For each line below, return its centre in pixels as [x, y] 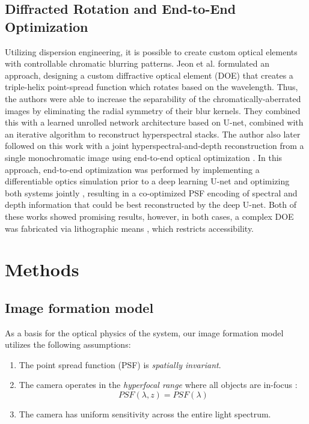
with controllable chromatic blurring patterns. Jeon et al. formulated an [137, 63]
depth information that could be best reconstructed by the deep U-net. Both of [151, 204]
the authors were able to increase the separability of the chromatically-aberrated [153, 98]
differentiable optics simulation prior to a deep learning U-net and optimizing [147, 181]
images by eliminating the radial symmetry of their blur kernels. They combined [153, 110]
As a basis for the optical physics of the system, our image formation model [144, 332]
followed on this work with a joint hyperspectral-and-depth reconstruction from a [154, 146]
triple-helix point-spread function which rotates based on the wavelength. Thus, [151, 87]
